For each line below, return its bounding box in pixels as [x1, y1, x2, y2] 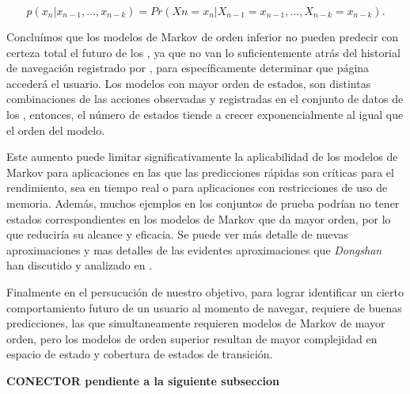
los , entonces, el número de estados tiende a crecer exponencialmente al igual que [6, 105, 404, 122]
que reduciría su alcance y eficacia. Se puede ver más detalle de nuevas [6, 226, 348, 243]
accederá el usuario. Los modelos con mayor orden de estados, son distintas [6, 75, 371, 91]
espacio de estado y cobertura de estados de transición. [6, 346, 273, 362]
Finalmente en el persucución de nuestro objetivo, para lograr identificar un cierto [6, 283, 404, 300]
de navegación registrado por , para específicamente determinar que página [6, 59, 370, 76]
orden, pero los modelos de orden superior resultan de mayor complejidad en [6, 330, 378, 346]
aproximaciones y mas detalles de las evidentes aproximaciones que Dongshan [6, 241, 382, 258]
